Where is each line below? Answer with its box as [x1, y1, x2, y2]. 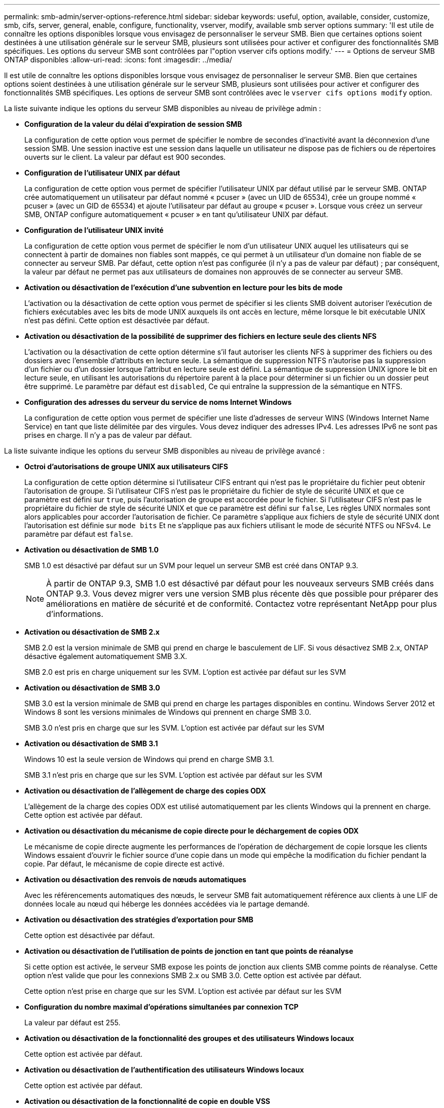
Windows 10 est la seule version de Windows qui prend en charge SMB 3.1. [24, 755, 274, 764]
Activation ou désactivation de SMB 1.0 [24, 545, 159, 554]
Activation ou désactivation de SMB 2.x [24, 628, 160, 636]
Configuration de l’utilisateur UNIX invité [24, 226, 164, 234]
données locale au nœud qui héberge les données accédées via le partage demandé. [24, 899, 310, 908]
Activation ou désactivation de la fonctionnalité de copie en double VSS [24, 1097, 271, 1105]
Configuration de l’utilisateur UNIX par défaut [24, 168, 180, 177]
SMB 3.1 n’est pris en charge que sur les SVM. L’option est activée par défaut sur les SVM [24, 771, 322, 779]
